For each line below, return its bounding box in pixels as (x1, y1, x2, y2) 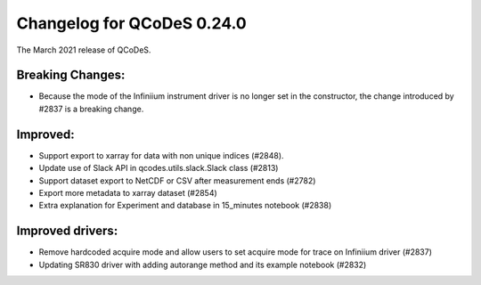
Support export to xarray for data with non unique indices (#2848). (38, 150, 284, 160)
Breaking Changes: (16, 68, 126, 83)
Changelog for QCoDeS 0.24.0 (16, 13, 247, 33)
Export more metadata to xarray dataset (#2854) (38, 187, 217, 198)
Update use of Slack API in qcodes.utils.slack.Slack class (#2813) (38, 163, 279, 174)
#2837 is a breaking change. (38, 103, 144, 114)
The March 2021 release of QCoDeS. (16, 45, 151, 55)
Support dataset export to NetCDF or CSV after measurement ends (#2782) (38, 175, 316, 186)
